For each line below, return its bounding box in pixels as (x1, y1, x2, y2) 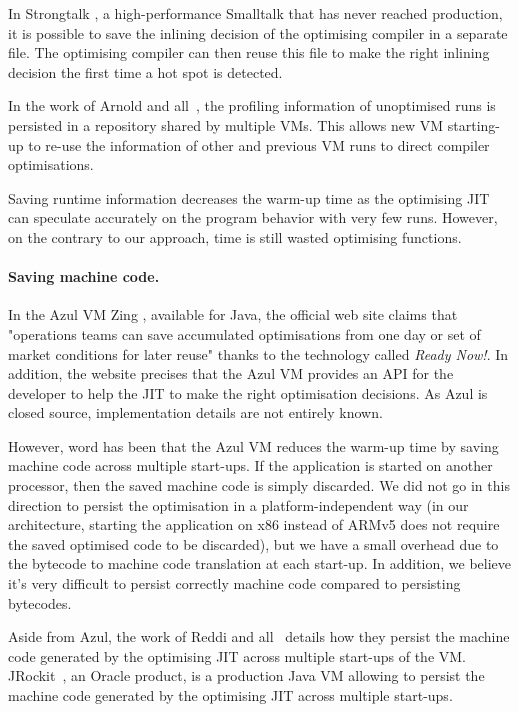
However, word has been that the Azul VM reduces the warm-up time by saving (8, 435, 499, 456)
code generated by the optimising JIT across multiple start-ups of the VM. (8, 645, 467, 666)
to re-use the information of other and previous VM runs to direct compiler (28, 134, 490, 155)
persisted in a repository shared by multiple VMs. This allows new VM (8, 114, 444, 135)
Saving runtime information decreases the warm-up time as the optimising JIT (8, 187, 490, 208)
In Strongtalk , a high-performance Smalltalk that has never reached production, (8, 3, 503, 23)
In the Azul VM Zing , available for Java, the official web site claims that (8, 304, 458, 325)
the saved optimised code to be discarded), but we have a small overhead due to (8, 533, 499, 554)
